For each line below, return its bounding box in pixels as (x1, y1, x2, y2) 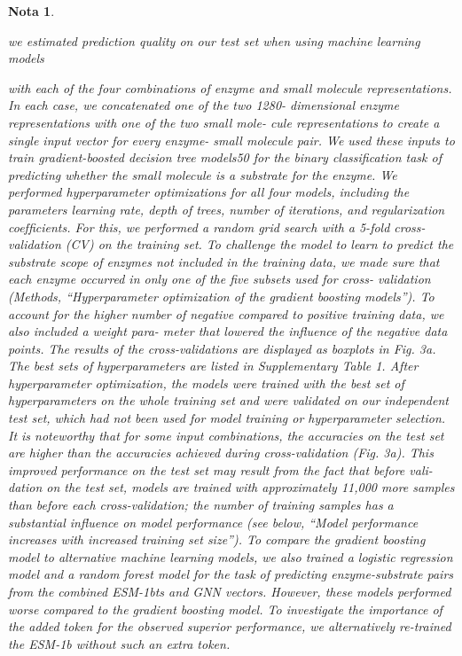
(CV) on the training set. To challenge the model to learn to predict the (65, 235, 454, 254)
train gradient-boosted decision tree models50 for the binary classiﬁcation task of (8, 148, 442, 167)
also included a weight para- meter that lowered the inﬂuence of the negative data (8, 322, 448, 340)
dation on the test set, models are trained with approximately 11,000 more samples (8, 478, 455, 496)
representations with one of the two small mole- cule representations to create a (8, 113, 440, 131)
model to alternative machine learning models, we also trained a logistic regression (8, 547, 453, 566)
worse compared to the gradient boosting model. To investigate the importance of (8, 599, 442, 618)
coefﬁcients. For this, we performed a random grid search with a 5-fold (8, 217, 390, 236)
